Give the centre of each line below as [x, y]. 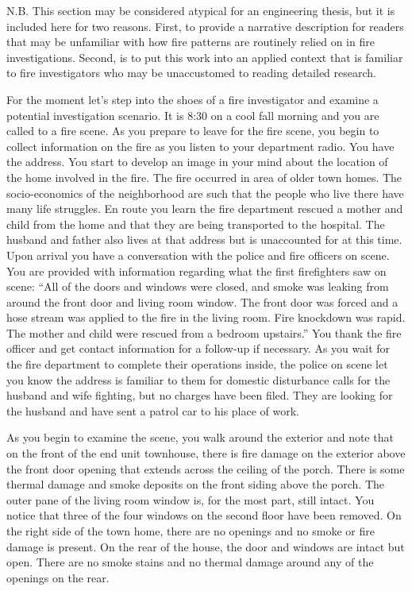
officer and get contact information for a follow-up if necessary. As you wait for [198, 348]
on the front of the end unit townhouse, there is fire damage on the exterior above [206, 453]
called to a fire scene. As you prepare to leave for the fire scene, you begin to [193, 131]
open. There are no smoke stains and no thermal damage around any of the [190, 562]
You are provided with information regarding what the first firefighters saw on [196, 270]
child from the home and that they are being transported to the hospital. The [196, 224]
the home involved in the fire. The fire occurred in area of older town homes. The [204, 177]
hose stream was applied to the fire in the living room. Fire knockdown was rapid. [206, 317]
